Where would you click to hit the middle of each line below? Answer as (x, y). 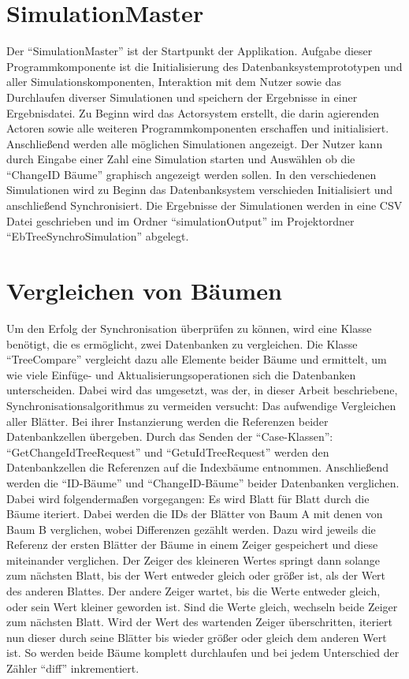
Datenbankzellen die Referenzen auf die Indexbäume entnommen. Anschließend (198, 467)
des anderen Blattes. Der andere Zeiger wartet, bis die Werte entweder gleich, (193, 591)
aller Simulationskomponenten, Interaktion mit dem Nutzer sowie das (174, 82)
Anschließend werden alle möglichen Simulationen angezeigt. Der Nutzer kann (195, 143)
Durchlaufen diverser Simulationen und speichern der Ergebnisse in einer (182, 97)
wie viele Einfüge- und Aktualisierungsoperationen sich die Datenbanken (181, 374)
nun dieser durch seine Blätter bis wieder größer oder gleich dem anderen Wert (197, 637)
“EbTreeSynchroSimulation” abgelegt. (98, 236)
